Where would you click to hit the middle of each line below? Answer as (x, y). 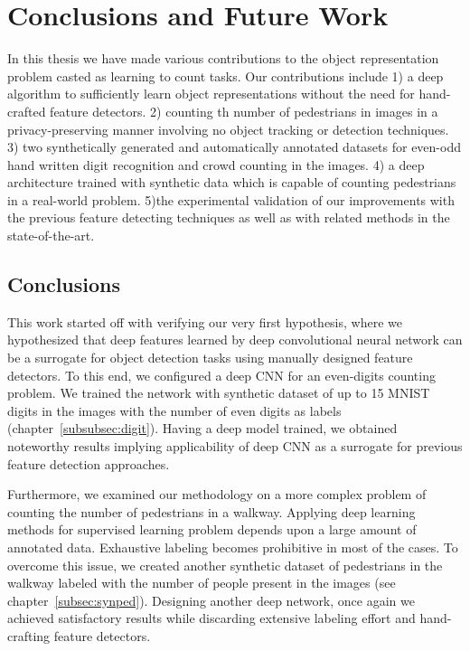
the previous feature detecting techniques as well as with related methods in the (229, 217)
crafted (27, 111)
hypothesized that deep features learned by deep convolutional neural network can (235, 340)
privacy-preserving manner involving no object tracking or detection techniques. (228, 129)
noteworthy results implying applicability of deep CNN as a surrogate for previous (235, 446)
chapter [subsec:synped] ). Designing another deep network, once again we (211, 600)
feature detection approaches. (89, 463)
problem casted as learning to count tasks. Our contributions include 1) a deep (226, 75)
